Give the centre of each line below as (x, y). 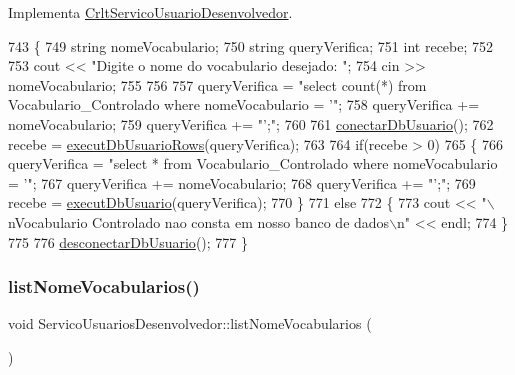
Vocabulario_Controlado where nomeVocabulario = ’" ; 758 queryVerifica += (244, 104)
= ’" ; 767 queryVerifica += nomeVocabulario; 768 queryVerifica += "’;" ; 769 (242, 182)
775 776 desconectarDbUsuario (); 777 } (128, 241)
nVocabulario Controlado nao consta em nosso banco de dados (199, 221)
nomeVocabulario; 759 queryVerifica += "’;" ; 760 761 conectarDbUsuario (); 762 (251, 123)
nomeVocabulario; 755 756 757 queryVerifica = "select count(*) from (217, 84)
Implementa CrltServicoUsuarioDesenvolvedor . (150, 12)
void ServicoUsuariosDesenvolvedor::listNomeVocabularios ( (190, 323)
